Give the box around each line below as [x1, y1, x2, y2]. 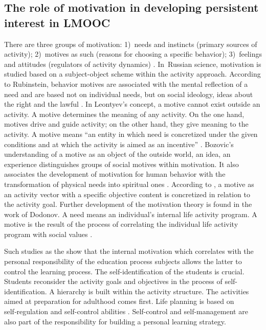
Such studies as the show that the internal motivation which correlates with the [4, 246, 254, 256]
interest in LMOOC [4, 14, 110, 30]
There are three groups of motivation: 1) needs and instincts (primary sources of [4, 38, 257, 49]
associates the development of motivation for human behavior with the [4, 169, 226, 179]
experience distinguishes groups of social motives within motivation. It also [4, 158, 239, 169]
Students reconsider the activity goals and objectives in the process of [4, 276, 223, 287]
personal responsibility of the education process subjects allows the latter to [4, 256, 242, 267]
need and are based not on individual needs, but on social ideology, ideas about [4, 88, 253, 99]
